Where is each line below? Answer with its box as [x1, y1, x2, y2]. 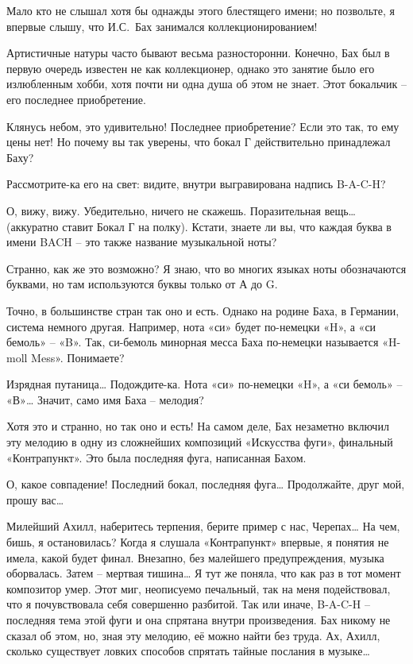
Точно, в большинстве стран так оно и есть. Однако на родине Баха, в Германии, [6, 302, 399, 318]
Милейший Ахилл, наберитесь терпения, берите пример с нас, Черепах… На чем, [6, 518, 400, 535]
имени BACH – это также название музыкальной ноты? [6, 234, 277, 250]
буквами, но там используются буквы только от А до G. [6, 276, 278, 292]
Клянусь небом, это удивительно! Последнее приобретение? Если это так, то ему [6, 118, 399, 134]
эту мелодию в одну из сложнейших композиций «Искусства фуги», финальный [6, 434, 393, 450]
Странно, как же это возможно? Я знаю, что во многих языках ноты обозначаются [6, 260, 407, 276]
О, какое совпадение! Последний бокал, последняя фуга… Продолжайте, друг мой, [6, 476, 405, 492]
